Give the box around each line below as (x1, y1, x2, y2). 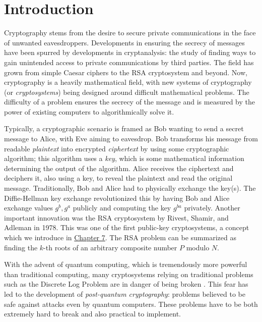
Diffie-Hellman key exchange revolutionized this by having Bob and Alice (4, 192, 230, 203)
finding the (4, 242, 38, 252)
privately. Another (184, 202, 240, 213)
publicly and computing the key (73, 202, 171, 213)
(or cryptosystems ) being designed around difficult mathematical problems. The (4, 86, 249, 97)
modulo (186, 242, 210, 252)
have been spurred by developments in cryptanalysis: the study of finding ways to (4, 47, 256, 58)
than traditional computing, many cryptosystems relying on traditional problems (4, 269, 253, 279)
